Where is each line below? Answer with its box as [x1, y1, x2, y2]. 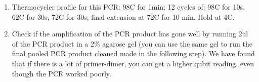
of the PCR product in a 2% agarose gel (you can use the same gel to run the [12, 38, 252, 49]
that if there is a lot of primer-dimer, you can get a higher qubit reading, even [12, 58, 254, 68]
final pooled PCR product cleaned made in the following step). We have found [12, 48, 255, 59]
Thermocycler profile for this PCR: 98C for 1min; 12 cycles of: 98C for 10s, [12, 2, 245, 12]
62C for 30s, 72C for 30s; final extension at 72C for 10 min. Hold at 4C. [12, 11, 235, 22]
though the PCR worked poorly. [12, 68, 111, 78]
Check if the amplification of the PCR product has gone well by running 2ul [12, 28, 248, 39]
